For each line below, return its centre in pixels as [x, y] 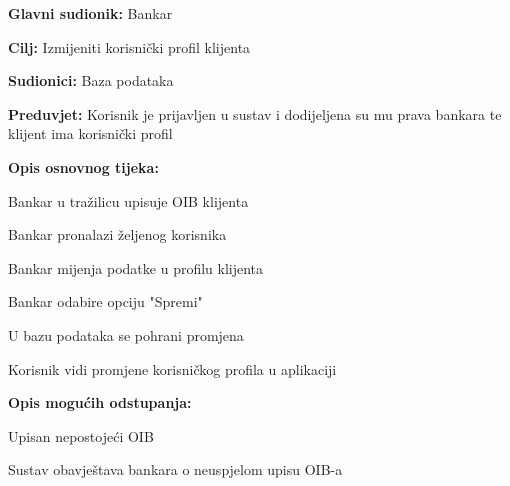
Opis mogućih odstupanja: [100, 402]
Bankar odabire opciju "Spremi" [105, 301]
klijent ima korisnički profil [90, 133]
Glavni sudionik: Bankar [90, 13]
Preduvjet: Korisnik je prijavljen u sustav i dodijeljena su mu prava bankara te [255, 113]
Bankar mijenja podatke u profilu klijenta [136, 267]
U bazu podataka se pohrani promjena [126, 334]
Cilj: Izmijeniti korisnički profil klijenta [129, 46]
